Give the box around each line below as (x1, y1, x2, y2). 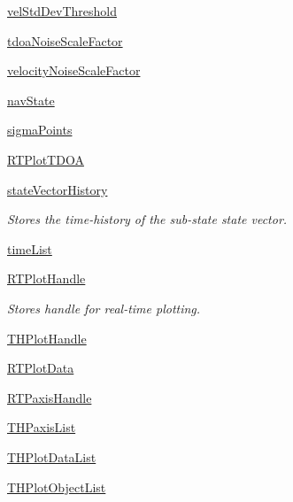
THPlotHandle (7, 328, 87, 347)
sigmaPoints (7, 120, 73, 139)
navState (7, 90, 55, 109)
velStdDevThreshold (7, 2, 117, 19)
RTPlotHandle (7, 269, 86, 288)
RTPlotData (7, 359, 74, 377)
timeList (7, 239, 52, 258)
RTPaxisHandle (7, 388, 92, 406)
